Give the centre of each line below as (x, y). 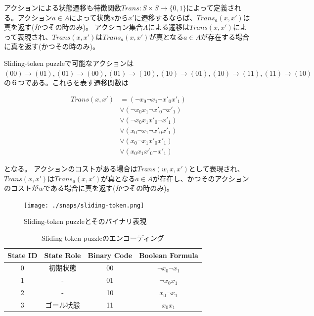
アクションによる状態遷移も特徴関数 (63, 7)
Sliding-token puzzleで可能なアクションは (69, 63)
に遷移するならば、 (165, 17)
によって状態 (90, 17)
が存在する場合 (225, 36)
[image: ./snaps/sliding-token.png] (84, 205)
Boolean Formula (169, 255)
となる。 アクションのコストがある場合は (71, 168)
